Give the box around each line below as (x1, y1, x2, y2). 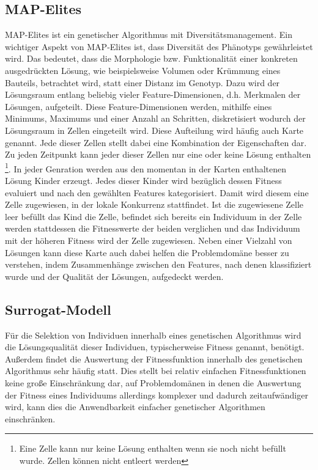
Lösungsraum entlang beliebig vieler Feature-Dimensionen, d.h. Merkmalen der (5, 88, 301, 101)
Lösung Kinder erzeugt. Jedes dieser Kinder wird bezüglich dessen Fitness (5, 174, 282, 186)
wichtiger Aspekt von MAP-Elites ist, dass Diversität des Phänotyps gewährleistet (5, 40, 313, 53)
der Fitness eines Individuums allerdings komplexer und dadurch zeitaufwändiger (5, 388, 308, 401)
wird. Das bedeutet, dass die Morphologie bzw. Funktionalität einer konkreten (5, 52, 298, 65)
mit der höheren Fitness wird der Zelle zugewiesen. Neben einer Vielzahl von (5, 233, 292, 246)
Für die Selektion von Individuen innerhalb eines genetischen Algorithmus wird (5, 328, 301, 341)
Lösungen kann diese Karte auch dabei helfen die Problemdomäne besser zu (5, 246, 289, 259)
